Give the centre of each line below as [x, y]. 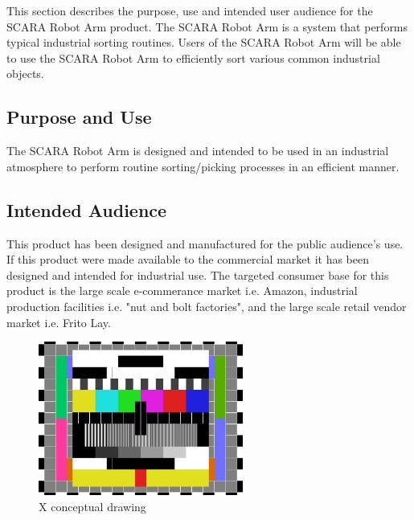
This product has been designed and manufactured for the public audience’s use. [205, 243]
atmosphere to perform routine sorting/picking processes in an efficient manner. [203, 166]
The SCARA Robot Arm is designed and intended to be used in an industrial [198, 151]
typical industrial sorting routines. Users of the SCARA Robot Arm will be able [204, 42]
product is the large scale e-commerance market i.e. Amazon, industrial [182, 291]
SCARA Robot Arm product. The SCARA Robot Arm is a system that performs [207, 26]
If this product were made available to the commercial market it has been [188, 259]
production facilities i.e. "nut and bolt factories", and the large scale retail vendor [207, 306]
